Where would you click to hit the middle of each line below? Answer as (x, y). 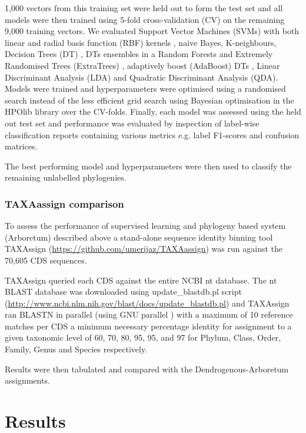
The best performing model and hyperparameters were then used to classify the (148, 166)
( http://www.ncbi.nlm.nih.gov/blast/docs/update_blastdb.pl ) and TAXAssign (147, 303)
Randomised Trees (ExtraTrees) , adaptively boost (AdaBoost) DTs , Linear (142, 65)
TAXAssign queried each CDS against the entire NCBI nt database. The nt (141, 280)
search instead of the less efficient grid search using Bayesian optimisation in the (149, 100)
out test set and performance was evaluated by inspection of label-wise (132, 123)
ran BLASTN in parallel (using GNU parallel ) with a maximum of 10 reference (149, 314)
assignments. (27, 380)
